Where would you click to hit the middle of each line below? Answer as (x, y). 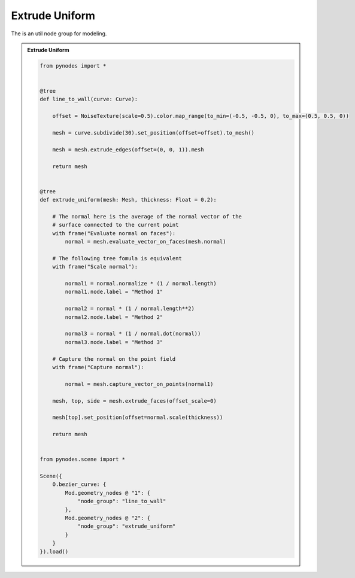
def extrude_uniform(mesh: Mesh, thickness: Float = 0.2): (128, 200)
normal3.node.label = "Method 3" (114, 342)
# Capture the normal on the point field (114, 359)
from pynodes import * (73, 66)
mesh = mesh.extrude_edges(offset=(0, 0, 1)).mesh (128, 149)
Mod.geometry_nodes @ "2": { (108, 518)
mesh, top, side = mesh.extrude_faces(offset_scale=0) (134, 401)
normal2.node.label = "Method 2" (114, 317)
